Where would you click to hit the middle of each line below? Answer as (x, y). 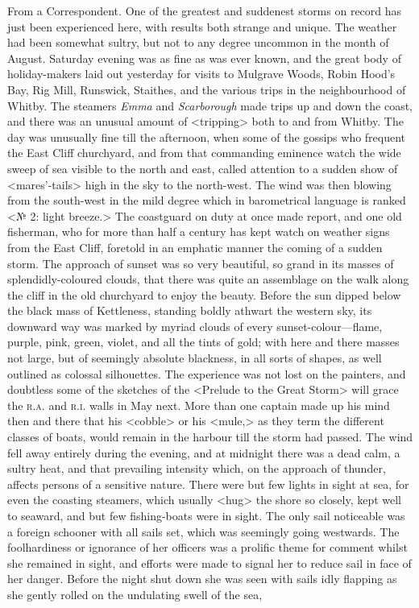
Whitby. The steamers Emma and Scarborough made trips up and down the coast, (210, 105)
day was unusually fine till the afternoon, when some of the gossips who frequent (207, 136)
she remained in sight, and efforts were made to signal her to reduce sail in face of (209, 563)
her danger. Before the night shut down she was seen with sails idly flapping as (202, 579)
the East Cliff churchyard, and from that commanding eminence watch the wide (204, 153)
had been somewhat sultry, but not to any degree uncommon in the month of (198, 42)
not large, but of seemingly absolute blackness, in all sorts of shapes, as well (195, 358)
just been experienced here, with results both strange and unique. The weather (202, 26)
